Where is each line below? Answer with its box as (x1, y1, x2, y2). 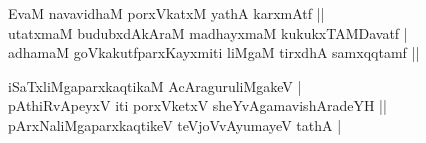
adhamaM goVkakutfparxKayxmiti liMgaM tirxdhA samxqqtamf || (8, 42, 420, 63)
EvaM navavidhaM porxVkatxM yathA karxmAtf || (8, 3, 325, 23)
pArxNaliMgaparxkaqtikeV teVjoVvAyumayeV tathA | (8, 114, 342, 135)
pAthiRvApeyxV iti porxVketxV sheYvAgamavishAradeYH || (8, 95, 387, 116)
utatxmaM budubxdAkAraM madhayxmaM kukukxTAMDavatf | (8, 22, 408, 43)
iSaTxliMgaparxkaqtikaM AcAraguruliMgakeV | (8, 75, 302, 96)
